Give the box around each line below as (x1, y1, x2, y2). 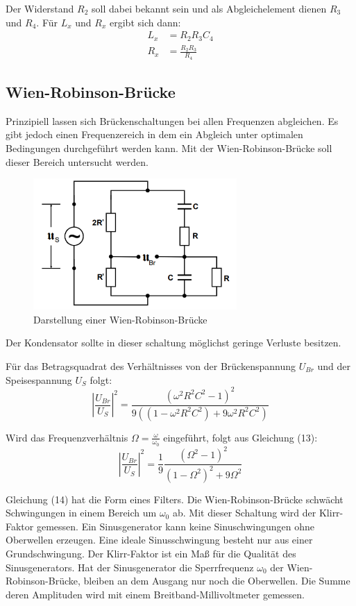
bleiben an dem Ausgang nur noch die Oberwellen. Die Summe (83, 573, 350, 588)
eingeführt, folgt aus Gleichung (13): (163, 430, 318, 444)
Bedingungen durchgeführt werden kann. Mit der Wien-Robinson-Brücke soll (6, 141, 332, 155)
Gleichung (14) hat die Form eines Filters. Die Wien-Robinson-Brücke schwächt (6, 491, 344, 506)
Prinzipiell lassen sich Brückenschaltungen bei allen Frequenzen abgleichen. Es (6, 113, 339, 128)
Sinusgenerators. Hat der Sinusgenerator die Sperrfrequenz (6, 559, 254, 574)
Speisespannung (6, 372, 72, 387)
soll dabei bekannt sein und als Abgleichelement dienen (92, 1, 327, 15)
